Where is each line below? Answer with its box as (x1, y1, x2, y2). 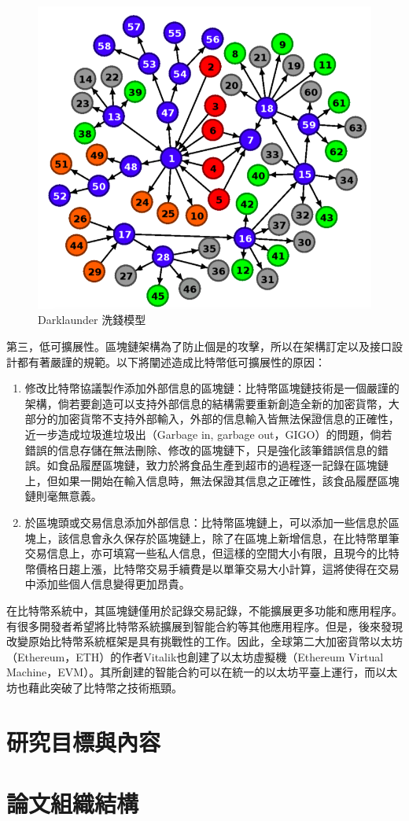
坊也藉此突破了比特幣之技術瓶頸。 (6, 679, 182, 695)
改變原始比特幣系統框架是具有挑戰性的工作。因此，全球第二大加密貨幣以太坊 (6, 633, 403, 650)
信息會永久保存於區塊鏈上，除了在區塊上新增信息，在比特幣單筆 (68, 529, 400, 546)
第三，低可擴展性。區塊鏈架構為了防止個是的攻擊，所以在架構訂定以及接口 (6, 338, 392, 355)
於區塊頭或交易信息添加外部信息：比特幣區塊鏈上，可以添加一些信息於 (24, 514, 389, 530)
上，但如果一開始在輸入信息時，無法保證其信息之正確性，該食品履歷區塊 (24, 472, 400, 488)
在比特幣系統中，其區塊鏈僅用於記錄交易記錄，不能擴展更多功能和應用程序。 (6, 602, 403, 618)
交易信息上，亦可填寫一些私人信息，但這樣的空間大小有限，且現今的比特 (24, 545, 400, 561)
